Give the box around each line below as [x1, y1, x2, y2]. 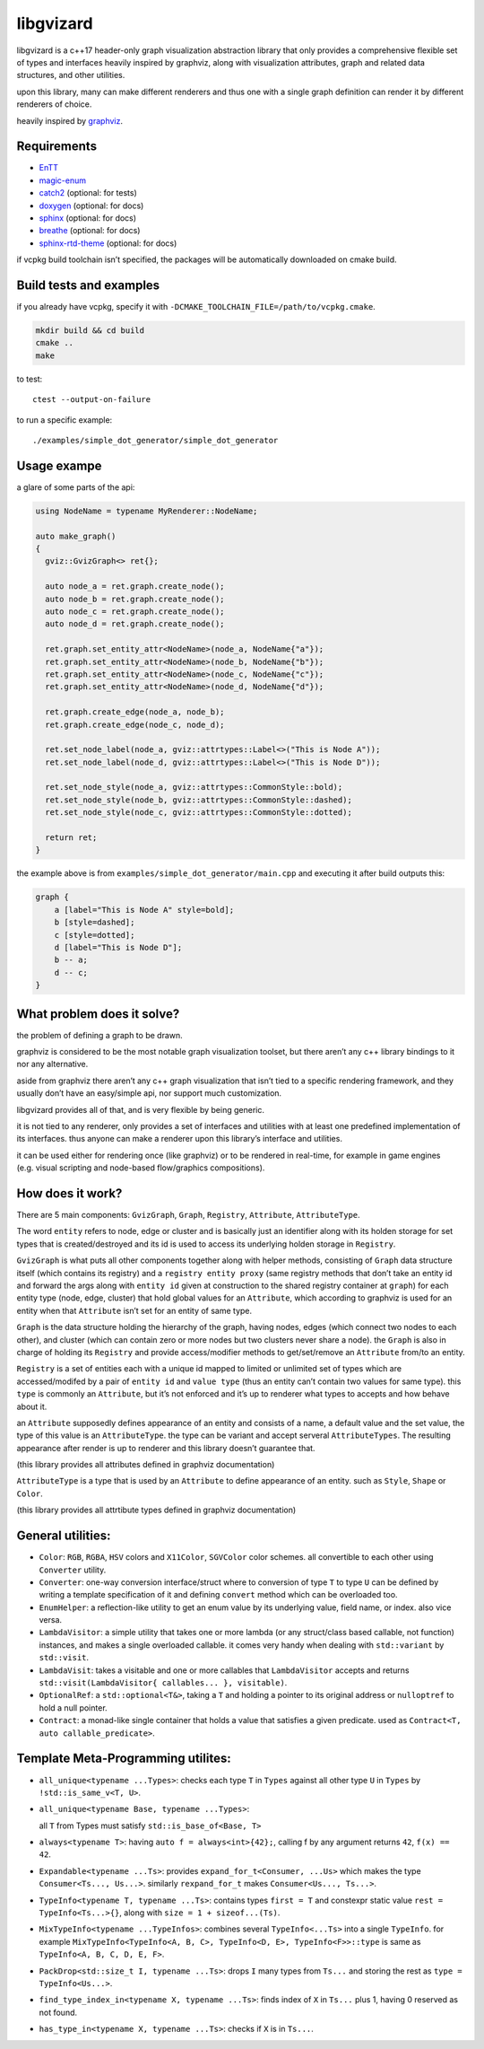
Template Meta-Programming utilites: [16, 1751, 232, 1766]
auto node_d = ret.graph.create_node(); [45, 619, 225, 629]
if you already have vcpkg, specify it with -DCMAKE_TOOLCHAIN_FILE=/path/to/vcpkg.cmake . [16, 302, 376, 312]
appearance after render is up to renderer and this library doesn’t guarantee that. [16, 1442, 315, 1453]
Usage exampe [16, 458, 102, 473]
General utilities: [16, 1528, 111, 1544]
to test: [16, 373, 43, 384]
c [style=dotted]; [54, 930, 135, 940]
